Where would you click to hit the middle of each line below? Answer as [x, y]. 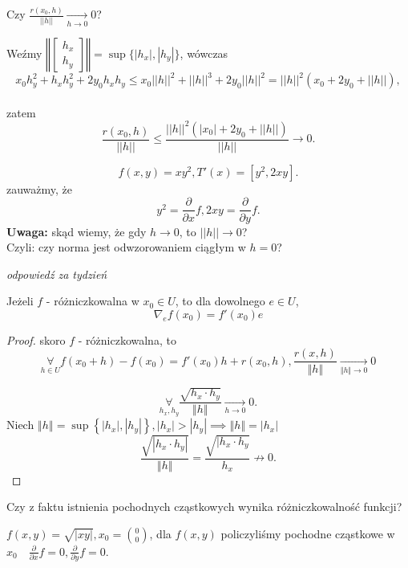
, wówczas [204, 53]
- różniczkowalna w [93, 301]
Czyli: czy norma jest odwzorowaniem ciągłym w [126, 247]
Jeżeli [20, 301]
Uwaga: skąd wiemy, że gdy [77, 231]
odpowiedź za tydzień [57, 274]
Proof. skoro [36, 339]
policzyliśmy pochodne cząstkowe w [308, 533]
